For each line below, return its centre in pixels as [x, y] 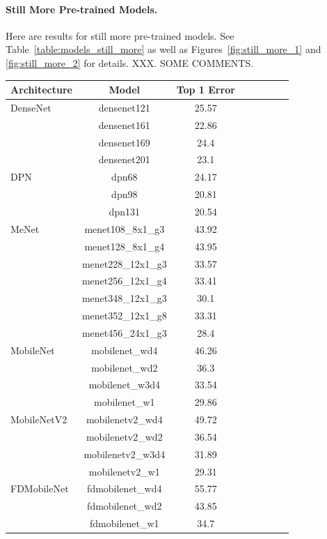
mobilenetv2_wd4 [124, 419]
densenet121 [124, 107]
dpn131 [124, 211]
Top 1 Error [206, 90]
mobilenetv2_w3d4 [125, 454]
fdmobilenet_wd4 [125, 488]
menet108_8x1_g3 [125, 228]
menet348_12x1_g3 [124, 298]
